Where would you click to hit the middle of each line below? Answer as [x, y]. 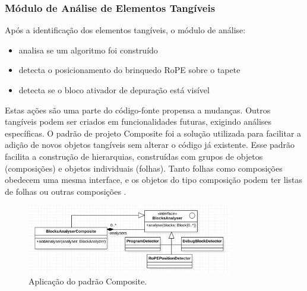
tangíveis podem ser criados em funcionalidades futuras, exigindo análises [138, 121]
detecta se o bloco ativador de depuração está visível [114, 90]
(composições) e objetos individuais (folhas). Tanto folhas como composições [144, 168]
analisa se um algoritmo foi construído [88, 50]
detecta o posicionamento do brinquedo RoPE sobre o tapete [129, 70]
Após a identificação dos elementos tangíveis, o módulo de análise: [125, 30]
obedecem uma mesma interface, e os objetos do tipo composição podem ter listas [153, 180]
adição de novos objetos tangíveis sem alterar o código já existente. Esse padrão [150, 145]
